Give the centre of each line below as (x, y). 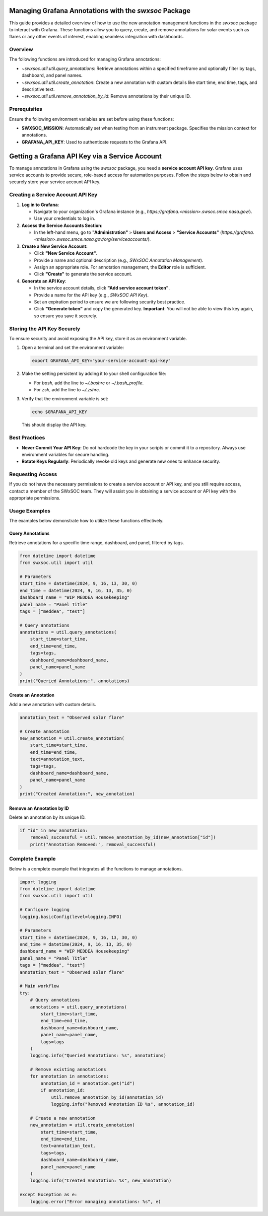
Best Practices (27, 438)
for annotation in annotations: (69, 1076)
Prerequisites (26, 109)
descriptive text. (38, 89)
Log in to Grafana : (40, 205)
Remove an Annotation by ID (39, 808)
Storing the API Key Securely (45, 329)
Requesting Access (33, 474)
